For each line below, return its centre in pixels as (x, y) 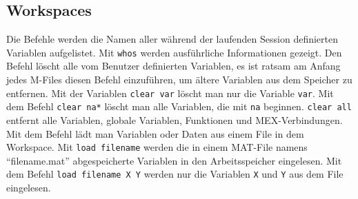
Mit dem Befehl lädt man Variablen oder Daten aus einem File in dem (155, 133)
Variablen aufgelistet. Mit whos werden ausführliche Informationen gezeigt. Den (174, 52)
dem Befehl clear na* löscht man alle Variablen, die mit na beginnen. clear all (179, 106)
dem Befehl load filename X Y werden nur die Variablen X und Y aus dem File (175, 174)
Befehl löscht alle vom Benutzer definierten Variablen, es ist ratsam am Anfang (173, 66)
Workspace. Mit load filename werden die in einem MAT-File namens (157, 147)
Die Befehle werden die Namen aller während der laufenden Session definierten (172, 39)
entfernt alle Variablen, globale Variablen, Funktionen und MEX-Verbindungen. (175, 119)
